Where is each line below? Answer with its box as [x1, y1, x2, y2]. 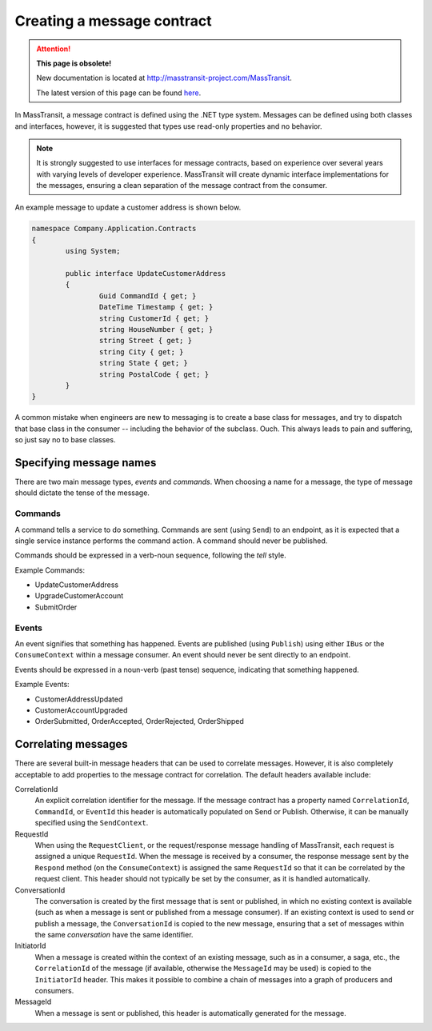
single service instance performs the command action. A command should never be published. [14, 536, 328, 545]
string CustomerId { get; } [98, 314, 210, 323]
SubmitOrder [34, 602, 78, 612]
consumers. [34, 986, 74, 996]
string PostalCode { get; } [98, 370, 210, 379]
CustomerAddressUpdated [34, 694, 123, 704]
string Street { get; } [98, 336, 192, 346]
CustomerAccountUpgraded [34, 705, 128, 715]
